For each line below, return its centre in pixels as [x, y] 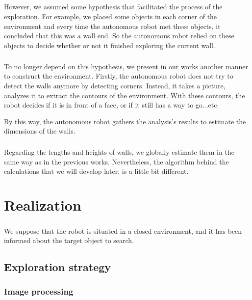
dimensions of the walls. [40, 131]
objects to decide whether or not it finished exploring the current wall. [110, 45]
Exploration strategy [58, 267]
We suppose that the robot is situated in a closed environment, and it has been [123, 231]
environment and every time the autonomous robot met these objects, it [112, 26]
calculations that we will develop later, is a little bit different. [96, 171]
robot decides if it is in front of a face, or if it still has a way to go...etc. [112, 105]
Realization [43, 205]
